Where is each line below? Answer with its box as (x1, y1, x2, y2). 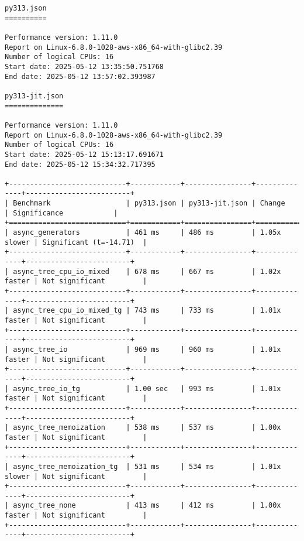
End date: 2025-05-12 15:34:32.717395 (5, 160, 156, 169)
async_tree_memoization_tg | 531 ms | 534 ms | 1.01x (13, 462, 281, 471)
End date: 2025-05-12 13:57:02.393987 (5, 72, 156, 81)
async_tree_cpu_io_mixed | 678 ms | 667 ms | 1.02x (13, 267, 281, 276)
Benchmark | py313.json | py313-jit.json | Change (13, 199, 285, 208)
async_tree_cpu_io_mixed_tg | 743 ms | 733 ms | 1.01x (13, 306, 281, 315)
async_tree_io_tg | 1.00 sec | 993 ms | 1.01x (13, 384, 281, 393)
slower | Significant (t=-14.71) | (5, 238, 147, 246)
